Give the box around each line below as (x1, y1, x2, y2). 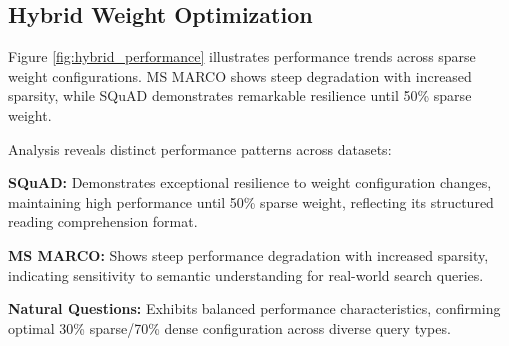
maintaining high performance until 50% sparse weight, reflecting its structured (8, 191, 494, 212)
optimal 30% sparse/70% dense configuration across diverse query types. (8, 317, 451, 338)
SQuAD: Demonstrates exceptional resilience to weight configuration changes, (8, 172, 492, 193)
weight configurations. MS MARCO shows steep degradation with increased (8, 65, 472, 86)
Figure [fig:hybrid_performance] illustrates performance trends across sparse (8, 46, 476, 67)
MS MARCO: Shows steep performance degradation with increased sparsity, (8, 244, 489, 265)
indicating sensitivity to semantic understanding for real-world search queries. (8, 264, 484, 285)
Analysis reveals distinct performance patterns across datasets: (8, 138, 392, 159)
